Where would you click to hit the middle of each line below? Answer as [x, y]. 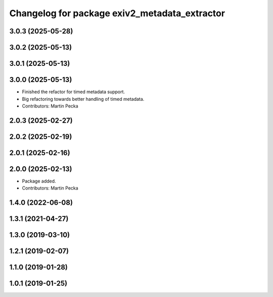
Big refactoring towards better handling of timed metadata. [83, 99]
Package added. [39, 181]
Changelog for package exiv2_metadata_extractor [117, 13]
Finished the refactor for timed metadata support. [74, 92]
